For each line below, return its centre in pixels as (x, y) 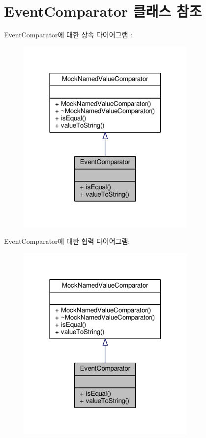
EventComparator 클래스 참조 (103, 11)
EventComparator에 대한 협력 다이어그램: (67, 241)
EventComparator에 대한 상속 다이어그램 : (68, 35)
